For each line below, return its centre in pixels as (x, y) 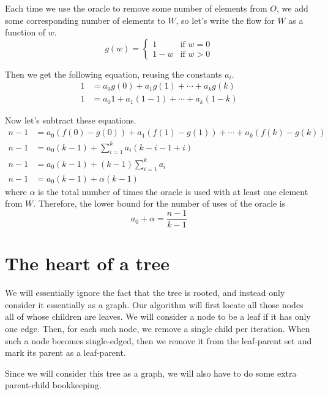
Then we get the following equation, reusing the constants (114, 74)
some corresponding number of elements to (85, 20)
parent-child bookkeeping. (53, 385)
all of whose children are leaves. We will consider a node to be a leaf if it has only (158, 316)
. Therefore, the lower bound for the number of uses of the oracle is (159, 203)
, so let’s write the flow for (225, 20)
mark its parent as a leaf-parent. (65, 353)
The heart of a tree (87, 263)
